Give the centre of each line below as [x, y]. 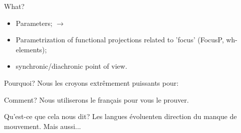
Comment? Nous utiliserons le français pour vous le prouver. [97, 99]
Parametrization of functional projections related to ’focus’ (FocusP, [120, 40]
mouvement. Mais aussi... [43, 126]
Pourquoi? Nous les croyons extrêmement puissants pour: [91, 82]
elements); [31, 49]
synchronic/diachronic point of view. [71, 66]
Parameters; [34, 23]
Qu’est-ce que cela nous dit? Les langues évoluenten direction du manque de [120, 116]
